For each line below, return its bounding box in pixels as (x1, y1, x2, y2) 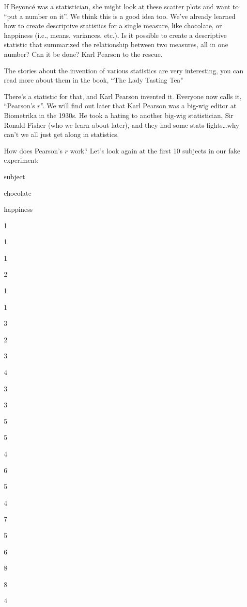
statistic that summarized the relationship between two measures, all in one (4, 39, 228, 50)
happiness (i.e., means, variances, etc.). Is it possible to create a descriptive (4, 30, 227, 40)
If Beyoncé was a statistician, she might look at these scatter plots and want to (4, 1, 239, 11)
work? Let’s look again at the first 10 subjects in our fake (70, 145, 241, 155)
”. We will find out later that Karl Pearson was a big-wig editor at (40, 101, 237, 111)
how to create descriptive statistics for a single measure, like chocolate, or (4, 20, 222, 31)
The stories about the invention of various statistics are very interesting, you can (4, 65, 244, 75)
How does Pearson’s (4, 145, 63, 155)
